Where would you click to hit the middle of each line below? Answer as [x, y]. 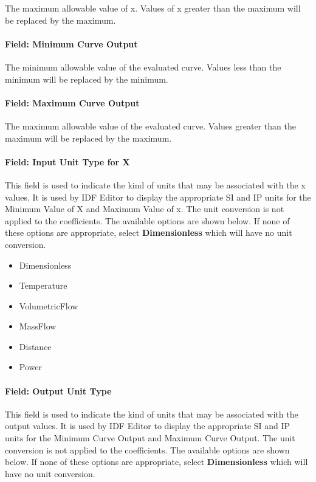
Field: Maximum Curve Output [72, 102]
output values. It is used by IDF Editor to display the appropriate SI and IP [148, 426]
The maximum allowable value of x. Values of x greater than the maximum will [153, 8]
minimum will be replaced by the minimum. [87, 79]
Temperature [43, 285]
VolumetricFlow [49, 305]
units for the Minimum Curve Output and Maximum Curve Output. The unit [150, 438]
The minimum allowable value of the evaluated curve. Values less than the [143, 67]
